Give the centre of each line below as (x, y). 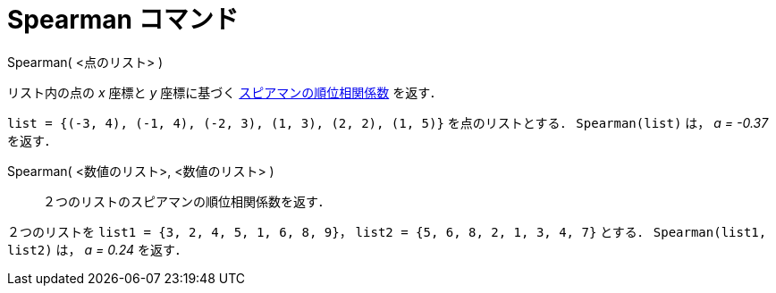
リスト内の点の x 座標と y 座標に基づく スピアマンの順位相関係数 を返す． (225, 92)
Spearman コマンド (123, 20)
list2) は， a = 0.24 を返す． (97, 249)
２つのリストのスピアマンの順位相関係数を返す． (187, 201)
